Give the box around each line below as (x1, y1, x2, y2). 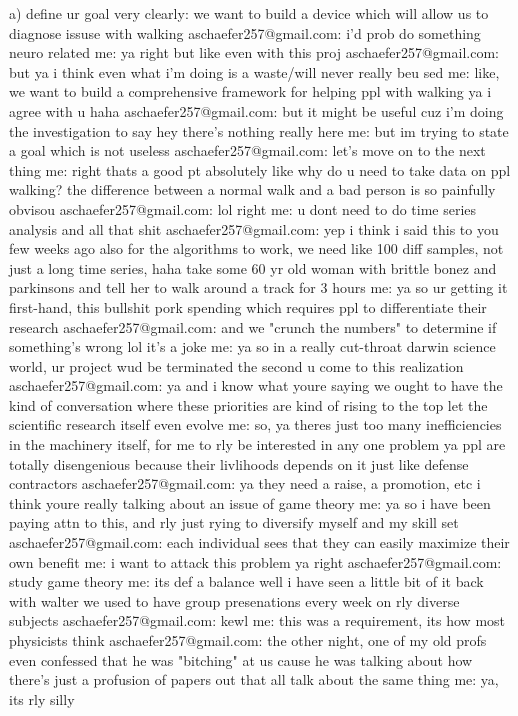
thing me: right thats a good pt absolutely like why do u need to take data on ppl (9, 159, 511, 180)
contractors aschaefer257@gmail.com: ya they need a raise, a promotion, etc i (9, 473, 481, 494)
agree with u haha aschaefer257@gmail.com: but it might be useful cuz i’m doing (9, 100, 504, 121)
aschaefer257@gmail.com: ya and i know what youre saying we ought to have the (9, 375, 503, 396)
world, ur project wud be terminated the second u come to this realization (9, 355, 464, 376)
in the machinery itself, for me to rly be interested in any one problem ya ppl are (9, 434, 506, 455)
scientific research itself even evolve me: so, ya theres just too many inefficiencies (9, 414, 502, 435)
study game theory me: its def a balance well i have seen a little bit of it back (9, 571, 484, 592)
